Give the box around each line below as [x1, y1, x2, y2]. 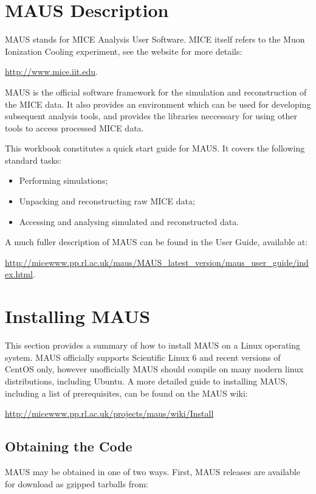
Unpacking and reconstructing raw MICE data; [19, 195, 195, 207]
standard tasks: [5, 153, 62, 166]
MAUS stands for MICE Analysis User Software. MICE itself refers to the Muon [5, 33, 305, 46]
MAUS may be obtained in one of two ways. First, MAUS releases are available [5, 465, 300, 478]
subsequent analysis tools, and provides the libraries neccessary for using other [5, 110, 297, 122]
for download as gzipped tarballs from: [5, 477, 148, 490]
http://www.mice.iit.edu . [5, 65, 98, 78]
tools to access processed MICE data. [5, 121, 144, 134]
